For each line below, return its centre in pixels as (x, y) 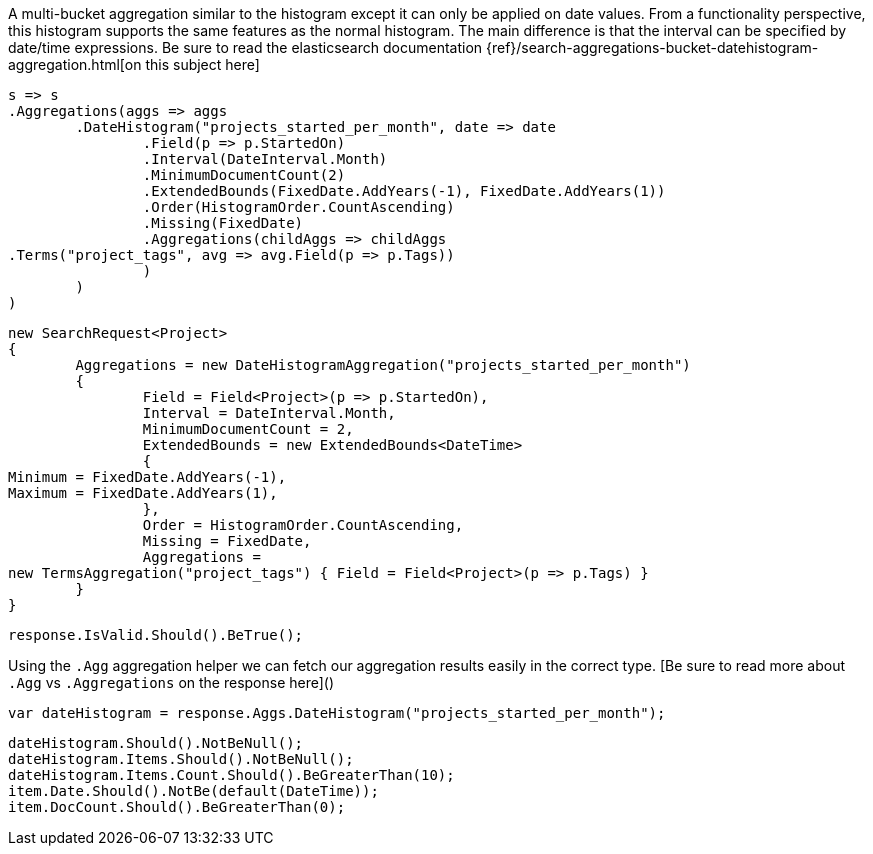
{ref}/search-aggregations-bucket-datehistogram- (652, 47)
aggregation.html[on (75, 64)
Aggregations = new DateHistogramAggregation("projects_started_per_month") (383, 365)
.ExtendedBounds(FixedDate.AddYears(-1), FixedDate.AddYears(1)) (404, 191)
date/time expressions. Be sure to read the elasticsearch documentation (245, 47)
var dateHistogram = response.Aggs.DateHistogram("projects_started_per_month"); (337, 713)
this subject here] (202, 64)
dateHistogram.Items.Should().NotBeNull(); (181, 759)
